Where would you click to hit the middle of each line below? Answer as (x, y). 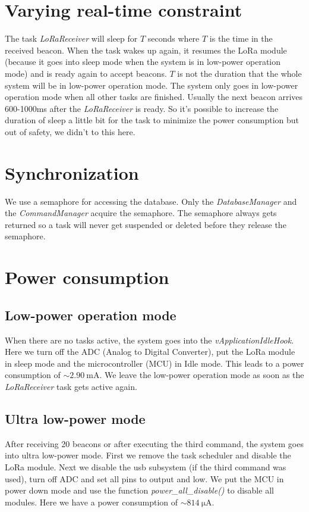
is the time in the (241, 38)
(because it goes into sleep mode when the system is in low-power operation (143, 62)
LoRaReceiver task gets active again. (71, 386)
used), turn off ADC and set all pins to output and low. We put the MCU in (144, 478)
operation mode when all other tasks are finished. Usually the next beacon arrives (154, 97)
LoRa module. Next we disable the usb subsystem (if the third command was (146, 466)
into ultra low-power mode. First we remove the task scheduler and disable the (148, 455)
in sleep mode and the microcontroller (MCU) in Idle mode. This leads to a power (154, 363)
